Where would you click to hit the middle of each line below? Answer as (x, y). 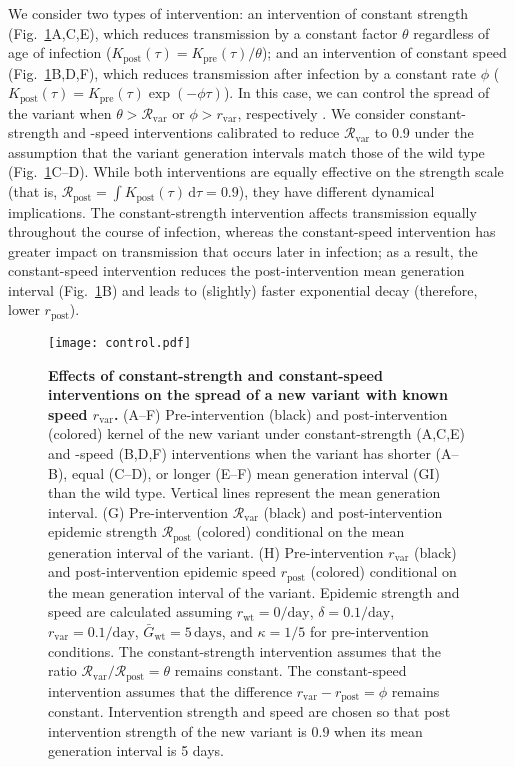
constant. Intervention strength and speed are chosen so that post (249, 711)
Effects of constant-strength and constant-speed (215, 374)
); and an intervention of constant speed (384, 52)
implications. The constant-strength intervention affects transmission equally (242, 211)
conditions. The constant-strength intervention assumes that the (244, 650)
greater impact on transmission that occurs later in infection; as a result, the (243, 250)
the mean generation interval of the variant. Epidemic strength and (254, 591)
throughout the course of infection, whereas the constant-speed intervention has (252, 231)
